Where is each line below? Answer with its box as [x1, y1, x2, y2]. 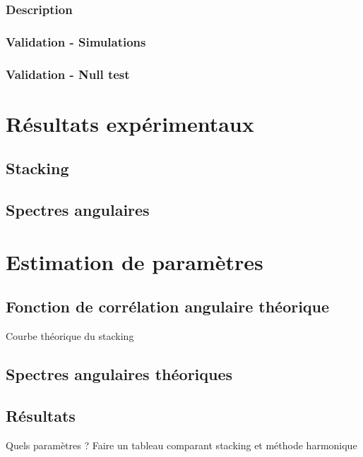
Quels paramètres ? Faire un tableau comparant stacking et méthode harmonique [6, 437, 357, 452]
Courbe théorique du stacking [6, 329, 134, 343]
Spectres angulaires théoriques [6, 363, 233, 385]
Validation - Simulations [6, 32, 146, 50]
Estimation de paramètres [6, 247, 263, 276]
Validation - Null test [6, 65, 130, 83]
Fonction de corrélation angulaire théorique [6, 295, 330, 317]
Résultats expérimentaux [6, 109, 254, 138]
